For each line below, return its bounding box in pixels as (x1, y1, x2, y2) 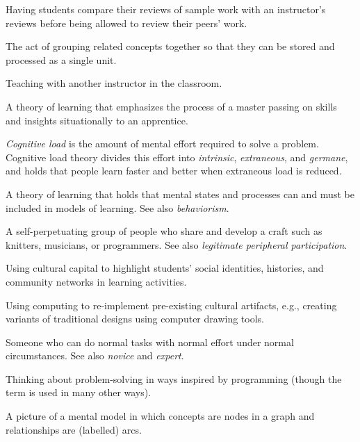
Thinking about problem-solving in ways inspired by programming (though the (6, 371, 342, 386)
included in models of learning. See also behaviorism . (6, 200, 229, 215)
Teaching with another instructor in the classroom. (6, 76, 222, 90)
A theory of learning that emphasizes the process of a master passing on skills (6, 99, 337, 113)
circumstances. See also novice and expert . (6, 348, 184, 363)
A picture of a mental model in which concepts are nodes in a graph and (6, 409, 315, 423)
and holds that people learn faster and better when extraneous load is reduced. (6, 163, 342, 178)
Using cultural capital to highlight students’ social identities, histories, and (6, 261, 324, 275)
